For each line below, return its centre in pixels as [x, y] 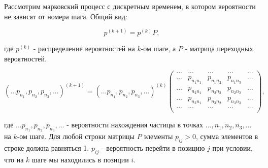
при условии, [232, 148]
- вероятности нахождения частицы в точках [135, 125]
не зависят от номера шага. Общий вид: [66, 16]
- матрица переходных [219, 48]
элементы [158, 136]
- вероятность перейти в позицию [153, 148]
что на [14, 160]
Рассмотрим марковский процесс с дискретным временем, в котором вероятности [130, 6]
